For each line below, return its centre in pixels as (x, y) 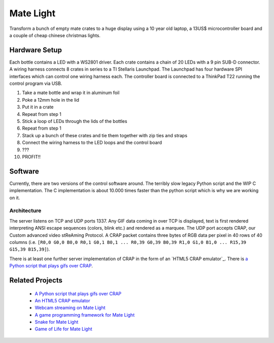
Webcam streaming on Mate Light (70, 308)
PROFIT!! (31, 157)
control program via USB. (36, 83)
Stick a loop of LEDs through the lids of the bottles (75, 121)
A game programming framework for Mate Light (85, 315)
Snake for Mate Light (57, 322)
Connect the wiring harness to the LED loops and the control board (92, 143)
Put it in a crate (38, 107)
